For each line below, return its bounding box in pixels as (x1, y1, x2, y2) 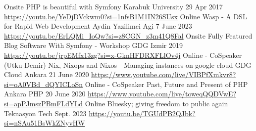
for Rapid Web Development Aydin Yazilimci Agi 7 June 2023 (4, 21, 192, 31)
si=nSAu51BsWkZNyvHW (4, 118, 85, 128)
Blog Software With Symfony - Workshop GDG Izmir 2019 (4, 40, 183, 50)
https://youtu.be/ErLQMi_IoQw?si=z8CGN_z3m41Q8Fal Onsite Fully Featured (4, 30, 253, 41)
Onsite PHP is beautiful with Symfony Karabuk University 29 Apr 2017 (4, 1, 223, 11)
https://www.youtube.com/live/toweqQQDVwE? (88, 88, 236, 99)
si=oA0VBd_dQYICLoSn (4, 79, 83, 89)
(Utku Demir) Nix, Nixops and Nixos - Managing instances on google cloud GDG (4, 59, 252, 70)
